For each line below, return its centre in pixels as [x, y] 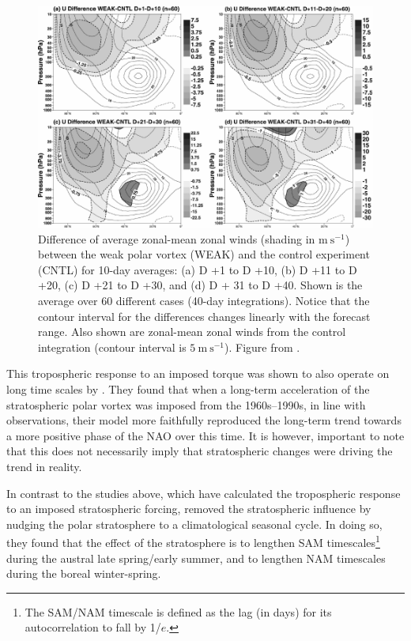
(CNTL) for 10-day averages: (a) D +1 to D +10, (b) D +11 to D [198, 269]
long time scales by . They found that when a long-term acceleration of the [188, 389]
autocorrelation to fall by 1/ [93, 627]
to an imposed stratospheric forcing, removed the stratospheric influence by [189, 509]
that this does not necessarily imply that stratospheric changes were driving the [200, 451]
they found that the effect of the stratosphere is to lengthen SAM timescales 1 [193, 541]
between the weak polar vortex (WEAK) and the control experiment [204, 254]
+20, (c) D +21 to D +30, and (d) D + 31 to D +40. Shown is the [200, 285]
